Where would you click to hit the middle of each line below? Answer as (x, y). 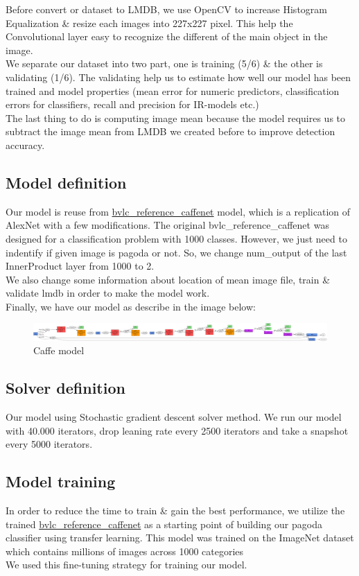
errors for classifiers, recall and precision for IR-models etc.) (132, 104)
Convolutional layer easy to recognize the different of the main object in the (167, 36)
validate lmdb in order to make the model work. (108, 293)
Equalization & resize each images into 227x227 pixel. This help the (149, 23)
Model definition (66, 182)
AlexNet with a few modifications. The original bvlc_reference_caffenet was (167, 225)
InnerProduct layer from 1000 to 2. (80, 266)
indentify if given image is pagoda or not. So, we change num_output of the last (176, 252)
